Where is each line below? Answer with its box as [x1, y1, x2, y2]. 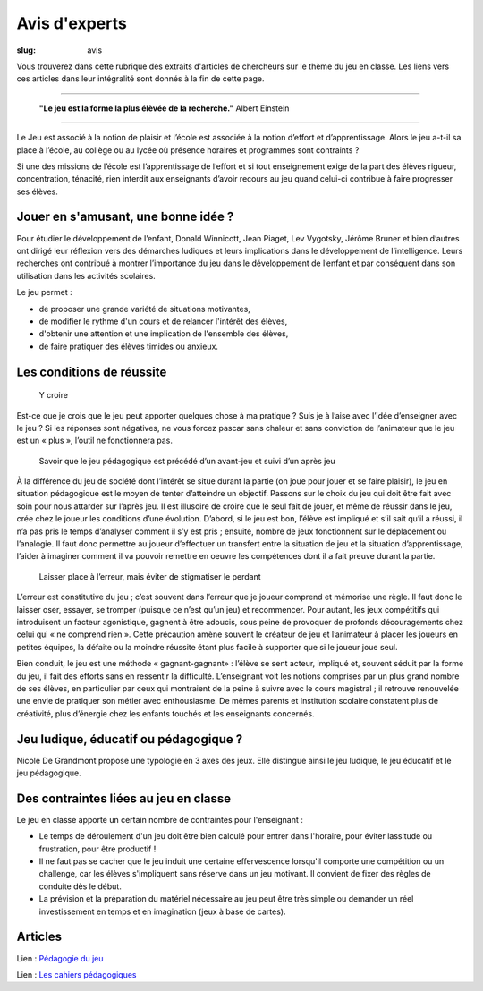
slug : [16, 45, 36, 55]
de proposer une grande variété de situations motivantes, [38, 303, 250, 314]
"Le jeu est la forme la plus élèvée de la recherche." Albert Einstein [38, 103, 290, 114]
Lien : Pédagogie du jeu [16, 953, 104, 963]
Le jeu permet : [16, 287, 72, 298]
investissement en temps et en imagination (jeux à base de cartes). [38, 906, 286, 917]
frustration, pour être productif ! [38, 843, 157, 854]
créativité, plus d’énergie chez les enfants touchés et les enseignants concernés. [16, 707, 315, 719]
